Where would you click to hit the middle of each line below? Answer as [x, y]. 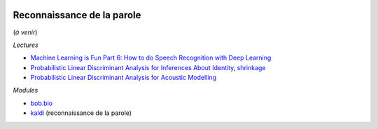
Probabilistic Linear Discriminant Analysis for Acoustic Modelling [124, 78]
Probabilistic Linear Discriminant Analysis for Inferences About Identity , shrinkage [148, 67]
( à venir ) [25, 32]
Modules [26, 90]
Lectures [26, 45]
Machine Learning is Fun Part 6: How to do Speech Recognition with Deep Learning [151, 58]
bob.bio [41, 103]
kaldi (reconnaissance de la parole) [81, 113]
